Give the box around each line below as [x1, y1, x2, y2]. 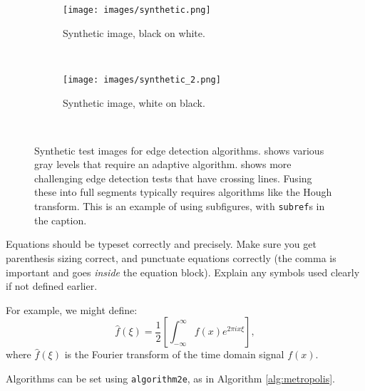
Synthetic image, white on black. [63, 95, 205, 110]
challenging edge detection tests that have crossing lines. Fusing [34, 170, 312, 185]
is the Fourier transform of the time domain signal [64, 347, 284, 362]
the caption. [34, 212, 87, 227]
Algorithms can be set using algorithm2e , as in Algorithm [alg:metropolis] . [6, 370, 335, 385]
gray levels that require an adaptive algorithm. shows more [34, 157, 292, 172]
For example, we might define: [6, 302, 138, 317]
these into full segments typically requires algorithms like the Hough [34, 184, 332, 199]
